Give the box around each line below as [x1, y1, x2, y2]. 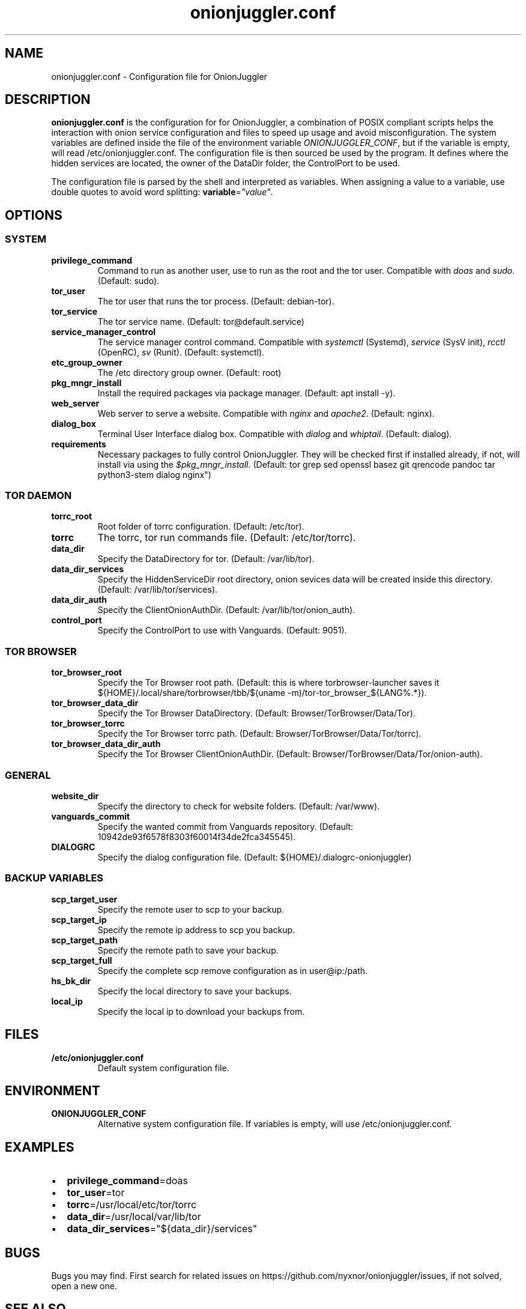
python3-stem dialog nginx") [97, 469, 211, 480]
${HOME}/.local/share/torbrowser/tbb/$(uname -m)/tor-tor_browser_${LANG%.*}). [97, 688, 427, 698]
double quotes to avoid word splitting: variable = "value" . [51, 187, 273, 198]
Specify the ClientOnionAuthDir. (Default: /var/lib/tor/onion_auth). [97, 605, 355, 615]
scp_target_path [51, 934, 118, 945]
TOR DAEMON [5, 489, 72, 502]
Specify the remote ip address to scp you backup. [97, 924, 295, 935]
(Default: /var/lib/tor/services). [97, 584, 218, 595]
